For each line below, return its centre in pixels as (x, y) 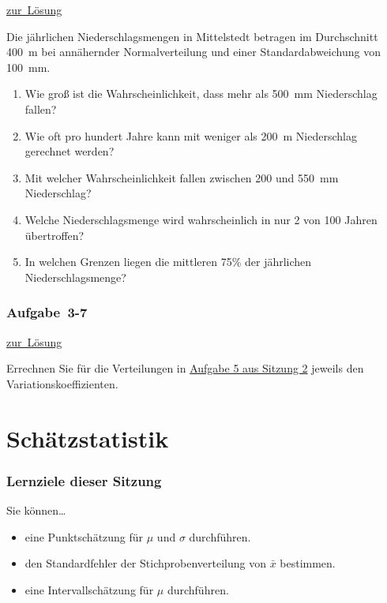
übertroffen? (54, 235)
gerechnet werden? (70, 151)
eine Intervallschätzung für (89, 589)
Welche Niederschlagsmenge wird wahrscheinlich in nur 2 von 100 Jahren (201, 219)
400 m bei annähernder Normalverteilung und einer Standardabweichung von (193, 52)
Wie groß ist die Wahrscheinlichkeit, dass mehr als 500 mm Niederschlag (201, 94)
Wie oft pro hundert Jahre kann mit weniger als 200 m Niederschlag (191, 135)
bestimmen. (308, 563)
